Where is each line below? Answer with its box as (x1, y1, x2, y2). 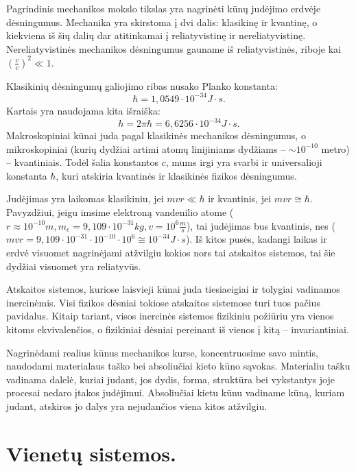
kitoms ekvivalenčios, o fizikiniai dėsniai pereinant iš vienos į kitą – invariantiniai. (6, 322, 349, 337)
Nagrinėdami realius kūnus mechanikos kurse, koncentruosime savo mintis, (6, 345, 318, 359)
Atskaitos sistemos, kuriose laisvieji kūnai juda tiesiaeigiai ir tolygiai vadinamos (6, 282, 340, 296)
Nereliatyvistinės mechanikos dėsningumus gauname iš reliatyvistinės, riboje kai (6, 41, 342, 56)
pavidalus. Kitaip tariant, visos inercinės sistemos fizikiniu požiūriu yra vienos (6, 309, 334, 323)
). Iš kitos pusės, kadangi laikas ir (185, 232, 327, 246)
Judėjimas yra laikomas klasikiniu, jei (6, 191, 164, 206)
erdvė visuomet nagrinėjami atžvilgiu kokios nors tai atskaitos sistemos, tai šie (6, 245, 335, 260)
